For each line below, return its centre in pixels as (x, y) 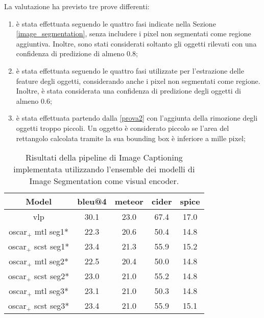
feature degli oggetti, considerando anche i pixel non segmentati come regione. (138, 81)
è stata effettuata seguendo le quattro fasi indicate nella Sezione (116, 23)
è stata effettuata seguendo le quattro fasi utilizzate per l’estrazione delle (130, 70)
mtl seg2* (52, 261)
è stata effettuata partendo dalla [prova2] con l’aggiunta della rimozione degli (137, 118)
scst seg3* (52, 306)
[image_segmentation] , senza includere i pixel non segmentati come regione (134, 33)
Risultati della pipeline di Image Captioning (104, 157)
